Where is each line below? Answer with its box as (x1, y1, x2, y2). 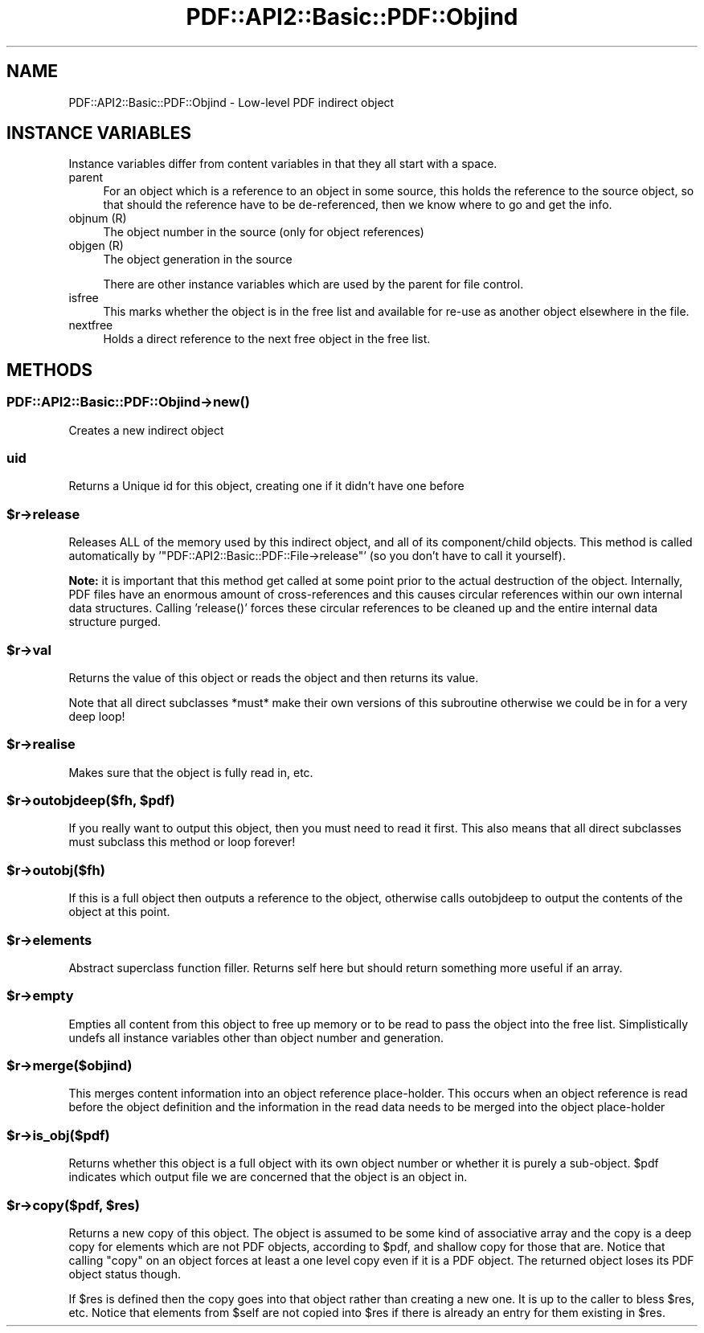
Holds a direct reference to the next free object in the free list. (103, 332, 431, 346)
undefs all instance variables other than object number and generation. (68, 1030, 444, 1045)
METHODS (6, 359, 93, 380)
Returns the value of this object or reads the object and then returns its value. (68, 670, 479, 685)
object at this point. (68, 905, 170, 919)
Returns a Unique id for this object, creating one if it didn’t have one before (68, 479, 465, 493)
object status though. (68, 1266, 181, 1281)
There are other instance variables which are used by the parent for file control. (103, 277, 524, 292)
